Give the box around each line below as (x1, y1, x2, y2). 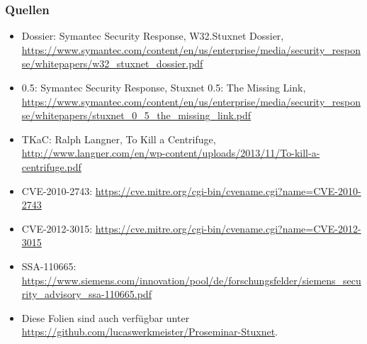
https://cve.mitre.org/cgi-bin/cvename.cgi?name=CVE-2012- (95, 221, 361, 235)
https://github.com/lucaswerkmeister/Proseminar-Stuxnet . (21, 324, 278, 339)
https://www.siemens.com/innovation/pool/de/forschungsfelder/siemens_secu (21, 272, 361, 287)
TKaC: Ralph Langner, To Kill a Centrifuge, (21, 131, 216, 146)
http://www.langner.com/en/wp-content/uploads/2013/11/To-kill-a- (21, 145, 320, 160)
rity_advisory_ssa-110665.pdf (21, 287, 152, 301)
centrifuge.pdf (21, 159, 81, 174)
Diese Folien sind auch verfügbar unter (21, 310, 190, 325)
